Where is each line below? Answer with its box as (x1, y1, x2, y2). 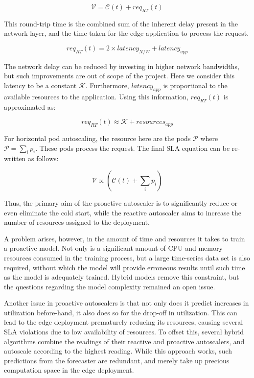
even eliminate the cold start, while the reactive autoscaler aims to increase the (4, 207, 241, 217)
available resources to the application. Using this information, (4, 91, 188, 101)
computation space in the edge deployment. (4, 365, 134, 375)
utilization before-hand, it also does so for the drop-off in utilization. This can (4, 307, 237, 317)
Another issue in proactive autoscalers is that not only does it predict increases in (4, 298, 249, 308)
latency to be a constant (4, 80, 77, 90)
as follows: (28, 153, 59, 164)
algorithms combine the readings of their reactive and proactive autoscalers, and (4, 336, 245, 346)
